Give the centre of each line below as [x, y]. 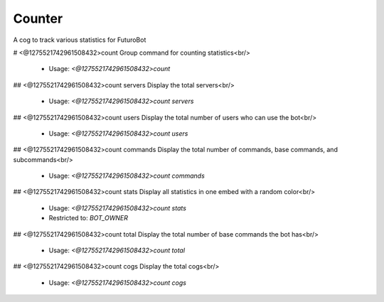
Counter [38, 18]
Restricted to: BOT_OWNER [88, 218]
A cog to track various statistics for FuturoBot [80, 40]
